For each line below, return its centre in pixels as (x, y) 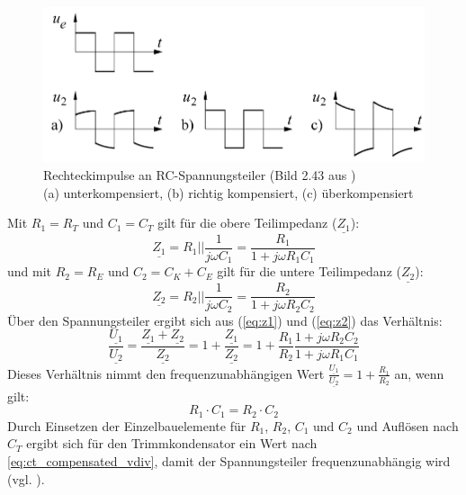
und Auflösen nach (408, 425)
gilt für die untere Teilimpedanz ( (309, 271)
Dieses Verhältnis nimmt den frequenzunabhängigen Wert (166, 373)
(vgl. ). (26, 478)
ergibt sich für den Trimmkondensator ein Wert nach (172, 443)
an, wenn (419, 373)
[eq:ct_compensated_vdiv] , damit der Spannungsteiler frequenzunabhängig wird (229, 460)
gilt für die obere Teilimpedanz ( (247, 223)
